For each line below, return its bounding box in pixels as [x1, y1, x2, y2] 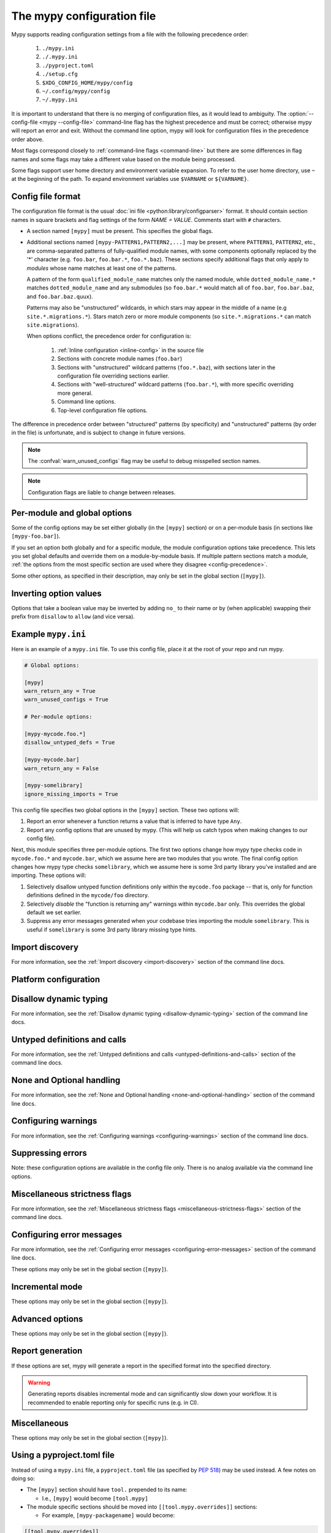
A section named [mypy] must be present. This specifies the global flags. [26, 227, 213, 235]
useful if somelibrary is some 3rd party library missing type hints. [26, 926, 197, 933]
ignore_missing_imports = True [24, 790, 119, 797]
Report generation [11, 1346, 83, 1356]
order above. [11, 136, 44, 143]
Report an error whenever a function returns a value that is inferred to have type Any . [26, 817, 242, 825]
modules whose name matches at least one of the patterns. [26, 264, 177, 272]
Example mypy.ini [11, 629, 86, 639]
